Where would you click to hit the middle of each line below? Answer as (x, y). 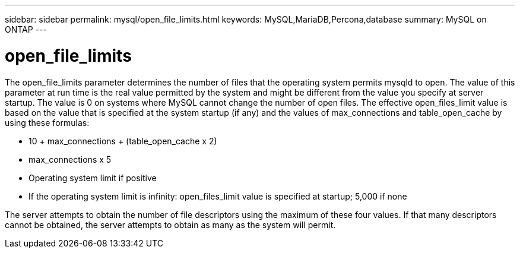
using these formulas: (47, 122)
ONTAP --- (26, 29)
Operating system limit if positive (93, 178)
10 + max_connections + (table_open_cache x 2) (123, 141)
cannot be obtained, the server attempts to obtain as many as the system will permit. (170, 224)
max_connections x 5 (70, 159)
